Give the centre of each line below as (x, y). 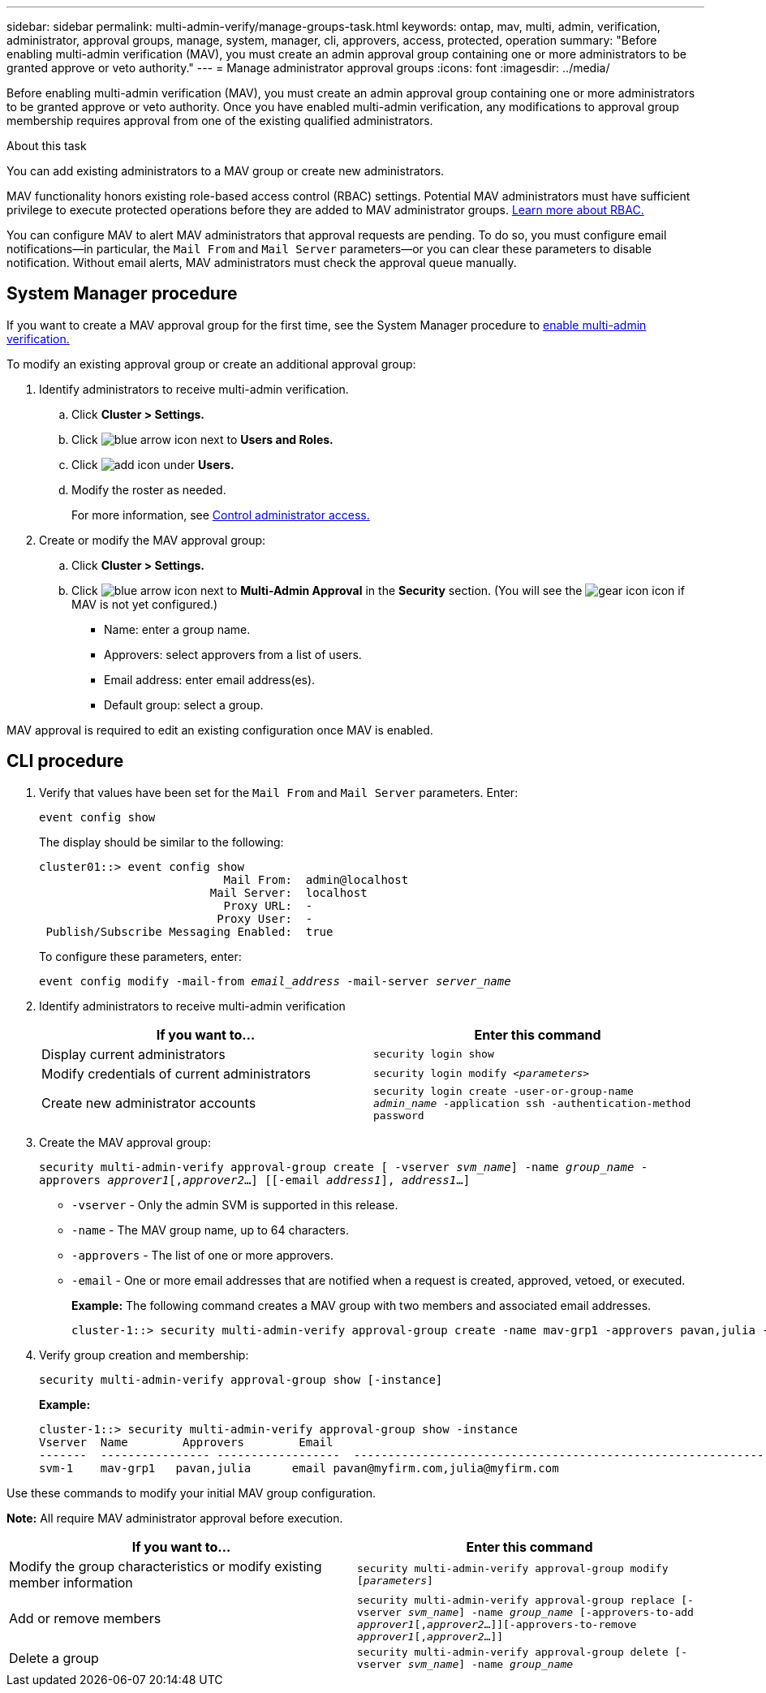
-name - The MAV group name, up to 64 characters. (210, 1230)
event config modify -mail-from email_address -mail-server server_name (275, 981)
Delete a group (54, 1658)
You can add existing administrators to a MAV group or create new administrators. (226, 171)
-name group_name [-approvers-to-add (582, 1612)
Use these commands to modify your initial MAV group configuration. (191, 1493)
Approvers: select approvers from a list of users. (233, 654)
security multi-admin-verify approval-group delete (513, 1652)
